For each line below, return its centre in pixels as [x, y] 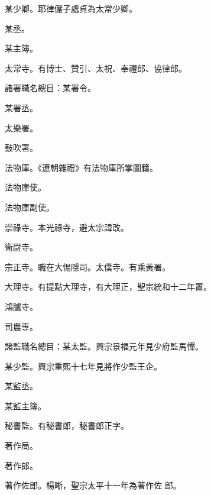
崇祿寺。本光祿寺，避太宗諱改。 [67, 227]
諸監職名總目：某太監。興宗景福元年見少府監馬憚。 [104, 346]
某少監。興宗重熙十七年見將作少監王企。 [83, 366]
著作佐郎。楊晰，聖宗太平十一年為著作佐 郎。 [93, 485]
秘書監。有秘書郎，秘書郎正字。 [67, 426]
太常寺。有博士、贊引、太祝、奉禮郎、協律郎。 [96, 68]
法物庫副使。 [30, 207]
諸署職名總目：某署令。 [50, 88]
